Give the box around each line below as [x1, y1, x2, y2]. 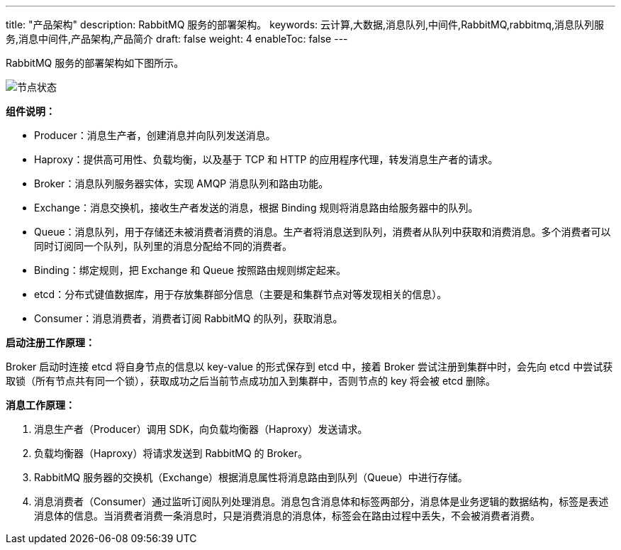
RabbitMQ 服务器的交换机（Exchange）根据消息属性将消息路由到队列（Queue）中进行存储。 [34, 471, 468, 483]
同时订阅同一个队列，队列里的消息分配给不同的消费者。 [34, 240, 292, 252]
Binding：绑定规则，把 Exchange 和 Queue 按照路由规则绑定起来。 [34, 264, 346, 276]
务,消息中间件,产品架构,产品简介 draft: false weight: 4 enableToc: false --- [6, 33, 348, 45]
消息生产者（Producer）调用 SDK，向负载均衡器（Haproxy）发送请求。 [34, 423, 368, 435]
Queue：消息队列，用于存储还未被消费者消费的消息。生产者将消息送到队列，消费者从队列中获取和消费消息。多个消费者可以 [34, 226, 611, 238]
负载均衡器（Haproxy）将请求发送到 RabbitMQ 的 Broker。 [34, 447, 308, 459]
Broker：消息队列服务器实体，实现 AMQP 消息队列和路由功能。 [34, 177, 329, 189]
